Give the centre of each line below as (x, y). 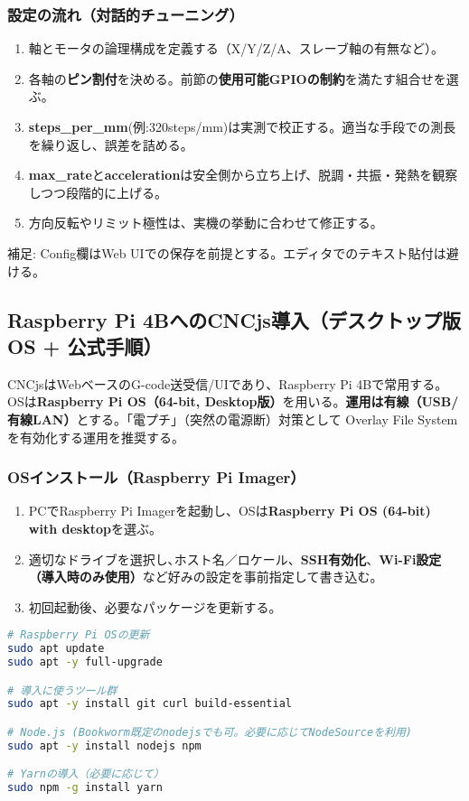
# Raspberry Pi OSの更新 (79, 635)
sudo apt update (56, 649)
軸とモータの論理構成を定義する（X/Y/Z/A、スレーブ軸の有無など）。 (236, 48)
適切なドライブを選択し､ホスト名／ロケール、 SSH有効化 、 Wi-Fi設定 (235, 559)
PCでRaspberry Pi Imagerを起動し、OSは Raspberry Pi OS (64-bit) (230, 511)
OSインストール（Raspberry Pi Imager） (156, 477)
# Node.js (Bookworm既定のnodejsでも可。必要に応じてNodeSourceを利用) (210, 732)
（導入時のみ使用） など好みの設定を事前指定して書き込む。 (206, 577)
